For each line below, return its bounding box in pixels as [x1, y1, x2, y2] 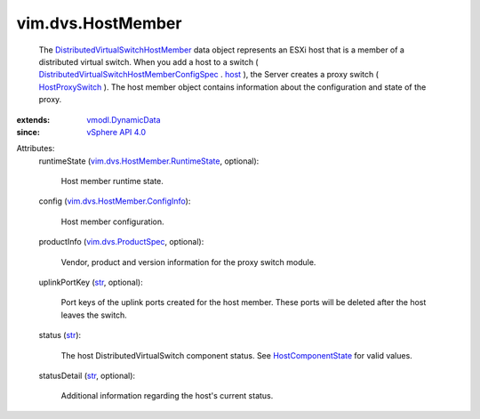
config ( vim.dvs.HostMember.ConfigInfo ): [38, 196, 191, 206]
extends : [16, 114, 51, 125]
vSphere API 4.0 [86, 126, 147, 137]
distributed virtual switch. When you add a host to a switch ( [38, 56, 259, 67]
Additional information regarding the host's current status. [60, 391, 274, 401]
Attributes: [16, 143, 55, 154]
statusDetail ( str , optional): [38, 370, 136, 381]
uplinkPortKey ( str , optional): [38, 277, 143, 288]
